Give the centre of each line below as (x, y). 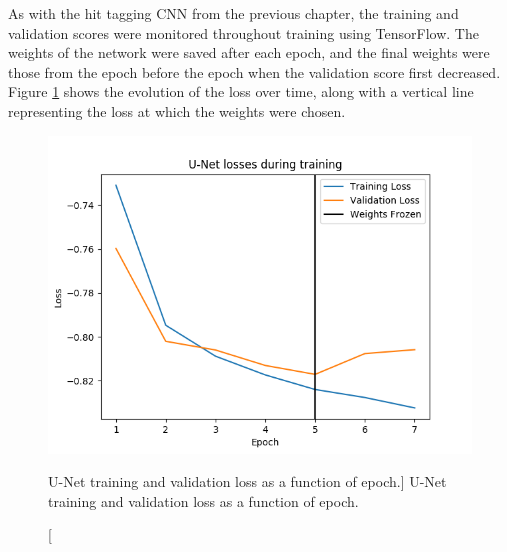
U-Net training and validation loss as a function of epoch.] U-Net (247, 481)
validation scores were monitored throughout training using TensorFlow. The (243, 32)
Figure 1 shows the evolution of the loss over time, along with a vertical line (241, 91)
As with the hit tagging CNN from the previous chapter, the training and (233, 13)
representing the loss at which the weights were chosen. (177, 110)
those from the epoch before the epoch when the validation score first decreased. (254, 71)
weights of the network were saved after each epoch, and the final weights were (249, 52)
